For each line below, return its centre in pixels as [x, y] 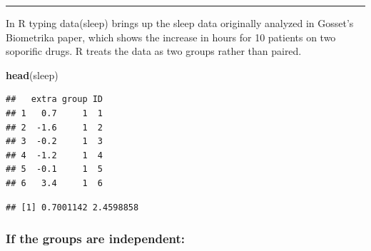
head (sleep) [32, 75]
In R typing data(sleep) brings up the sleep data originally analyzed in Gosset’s [180, 23]
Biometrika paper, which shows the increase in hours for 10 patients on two [171, 37]
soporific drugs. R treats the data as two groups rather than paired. [154, 51]
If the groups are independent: [96, 239]
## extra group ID [55, 99]
